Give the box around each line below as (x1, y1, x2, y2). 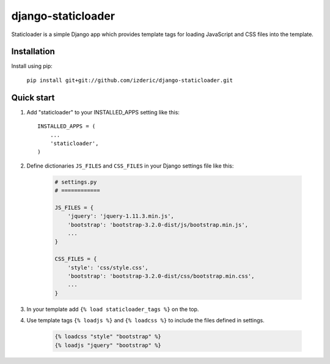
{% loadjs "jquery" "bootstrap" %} (54, 341, 161, 349)
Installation (11, 46, 55, 57)
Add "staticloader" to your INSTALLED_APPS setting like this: (26, 108, 180, 116)
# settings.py (54, 178, 97, 185)
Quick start (11, 92, 55, 103)
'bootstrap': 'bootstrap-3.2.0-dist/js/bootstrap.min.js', (67, 221, 249, 228)
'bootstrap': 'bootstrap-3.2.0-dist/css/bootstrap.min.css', (67, 272, 255, 280)
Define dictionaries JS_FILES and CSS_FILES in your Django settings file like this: (26, 162, 234, 169)
